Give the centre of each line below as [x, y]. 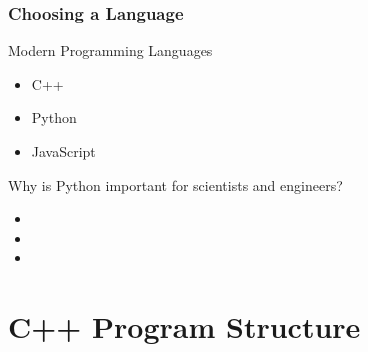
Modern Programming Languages [110, 50]
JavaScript [63, 151]
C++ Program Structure [184, 326]
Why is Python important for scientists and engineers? [175, 184]
